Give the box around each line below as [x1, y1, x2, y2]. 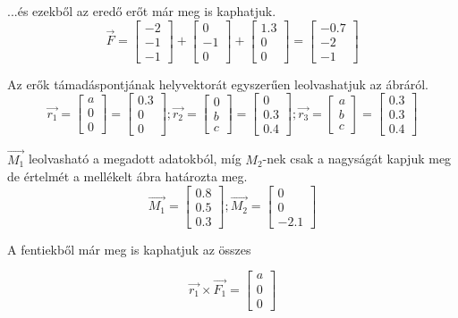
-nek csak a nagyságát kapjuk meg [262, 149, 452, 168]
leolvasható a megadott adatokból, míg [28, 149, 242, 168]
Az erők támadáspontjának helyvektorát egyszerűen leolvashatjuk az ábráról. [7, 74, 429, 93]
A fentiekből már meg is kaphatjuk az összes [7, 239, 251, 258]
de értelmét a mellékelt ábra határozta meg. [7, 167, 248, 186]
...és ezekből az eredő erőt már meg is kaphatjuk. [7, 2, 276, 20]
